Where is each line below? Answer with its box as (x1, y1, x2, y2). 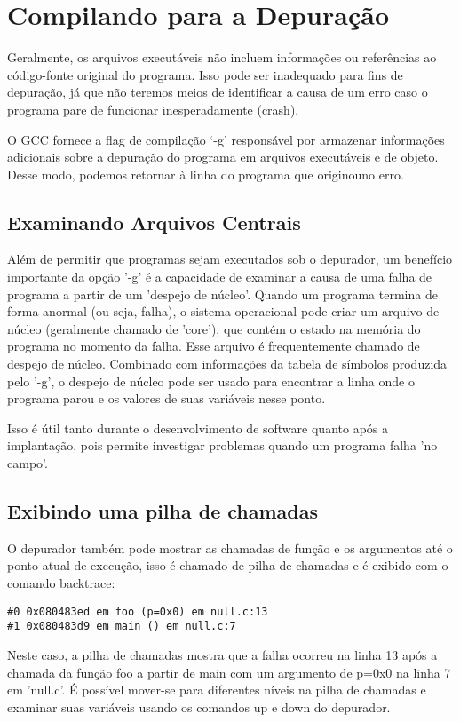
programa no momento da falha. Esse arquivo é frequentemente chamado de (7, 337, 420, 355)
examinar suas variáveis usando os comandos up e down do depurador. (7, 697, 391, 716)
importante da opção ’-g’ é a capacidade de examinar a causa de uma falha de (7, 267, 432, 286)
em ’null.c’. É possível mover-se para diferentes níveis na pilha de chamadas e (7, 680, 426, 699)
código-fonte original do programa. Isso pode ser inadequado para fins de (7, 65, 403, 83)
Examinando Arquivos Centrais (7, 208, 301, 235)
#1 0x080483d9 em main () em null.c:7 (7, 620, 236, 633)
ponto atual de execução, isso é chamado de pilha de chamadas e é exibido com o (7, 556, 448, 575)
